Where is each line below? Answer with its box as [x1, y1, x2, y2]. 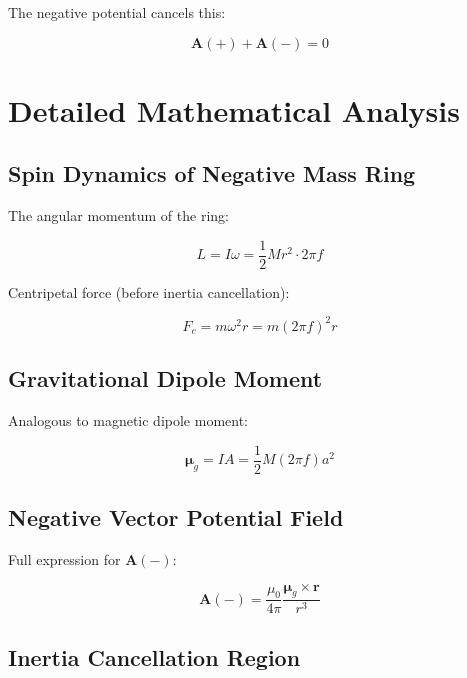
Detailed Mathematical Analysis [8, 89, 460, 130]
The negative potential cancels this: [8, 2, 226, 22]
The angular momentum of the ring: [8, 205, 229, 226]
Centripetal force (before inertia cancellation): [8, 281, 290, 302]
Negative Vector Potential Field [8, 502, 344, 533]
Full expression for [8, 548, 121, 569]
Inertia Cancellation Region [8, 641, 301, 672]
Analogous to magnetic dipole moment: [8, 410, 249, 431]
